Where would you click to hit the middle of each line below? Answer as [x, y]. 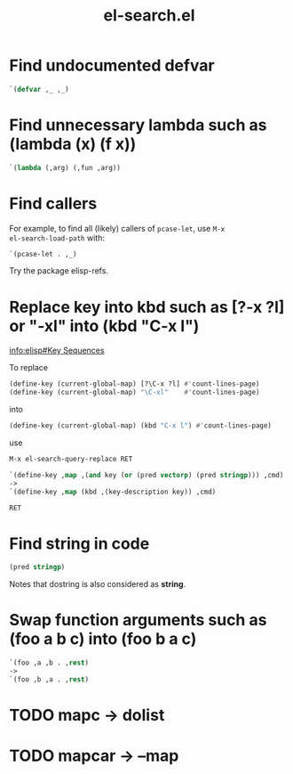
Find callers [53, 204]
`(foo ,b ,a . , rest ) [49, 679]
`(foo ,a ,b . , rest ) [49, 663]
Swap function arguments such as [138, 620]
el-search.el [149, 16]
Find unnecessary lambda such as [138, 125]
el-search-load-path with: [57, 238]
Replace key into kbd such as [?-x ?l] [147, 307]
